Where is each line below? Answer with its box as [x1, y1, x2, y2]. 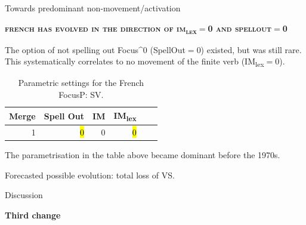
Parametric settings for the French [18, 76, 144, 89]
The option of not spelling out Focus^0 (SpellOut [5, 43, 186, 56]
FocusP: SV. [58, 88, 104, 101]
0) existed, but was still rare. [196, 43, 302, 56]
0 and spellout [208, 21, 272, 34]
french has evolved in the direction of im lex [5, 21, 197, 36]
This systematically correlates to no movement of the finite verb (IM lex [5, 55, 264, 69]
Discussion [5, 189, 43, 201]
